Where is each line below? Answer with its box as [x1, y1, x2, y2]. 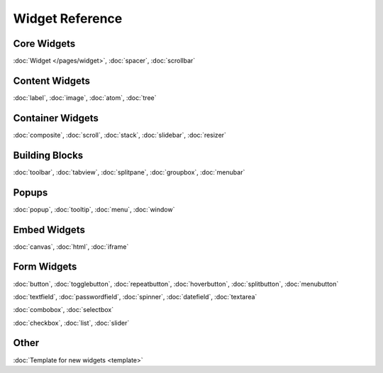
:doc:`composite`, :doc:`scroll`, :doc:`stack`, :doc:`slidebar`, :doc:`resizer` [13, 130, 227, 139]
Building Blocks [13, 149, 84, 161]
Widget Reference [13, 11, 123, 26]
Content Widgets [13, 74, 91, 87]
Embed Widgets [13, 223, 85, 235]
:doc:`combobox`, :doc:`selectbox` [13, 306, 114, 314]
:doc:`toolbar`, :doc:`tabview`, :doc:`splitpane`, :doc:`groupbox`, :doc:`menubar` [13, 167, 245, 177]
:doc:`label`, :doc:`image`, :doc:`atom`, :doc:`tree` [13, 93, 157, 102]
